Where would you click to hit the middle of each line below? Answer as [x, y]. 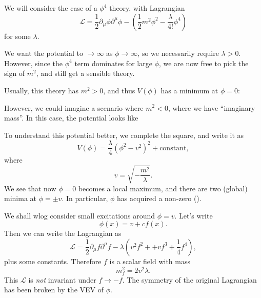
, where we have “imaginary [212, 107]
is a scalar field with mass [150, 261]
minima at [20, 198]
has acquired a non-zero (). [159, 198]
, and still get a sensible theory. [85, 73]
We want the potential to [44, 53]
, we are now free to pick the [204, 63]
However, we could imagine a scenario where [74, 107]
